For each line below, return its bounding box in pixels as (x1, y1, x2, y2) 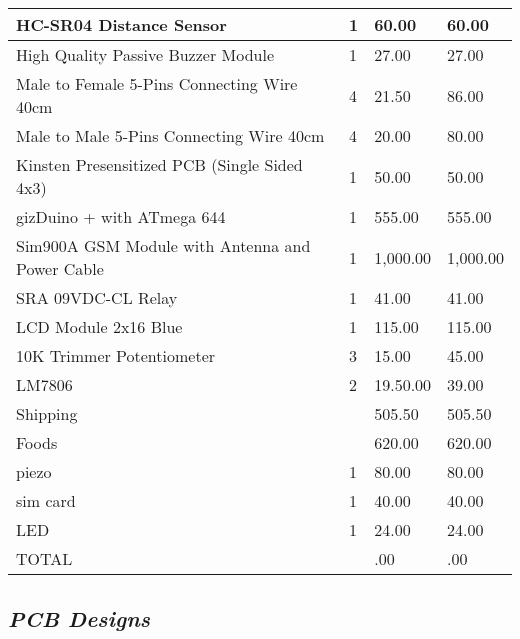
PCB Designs (8, 603, 151, 634)
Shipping (16, 402, 78, 425)
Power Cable (16, 257, 104, 280)
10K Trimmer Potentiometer (16, 344, 216, 367)
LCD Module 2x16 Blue (16, 315, 183, 338)
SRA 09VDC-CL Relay (16, 286, 178, 309)
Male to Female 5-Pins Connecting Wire (16, 72, 298, 95)
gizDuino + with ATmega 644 (16, 205, 226, 228)
